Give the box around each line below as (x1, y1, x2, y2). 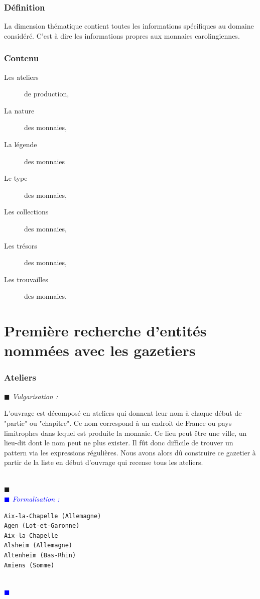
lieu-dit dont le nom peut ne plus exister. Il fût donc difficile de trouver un (4, 437, 233, 448)
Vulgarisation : (12, 391, 58, 401)
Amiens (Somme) (4, 561, 55, 569)
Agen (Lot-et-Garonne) (4, 522, 80, 530)
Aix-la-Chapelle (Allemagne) (4, 512, 101, 520)
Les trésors (4, 240, 37, 251)
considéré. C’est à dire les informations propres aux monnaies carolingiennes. (4, 30, 240, 41)
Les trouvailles (4, 274, 48, 284)
